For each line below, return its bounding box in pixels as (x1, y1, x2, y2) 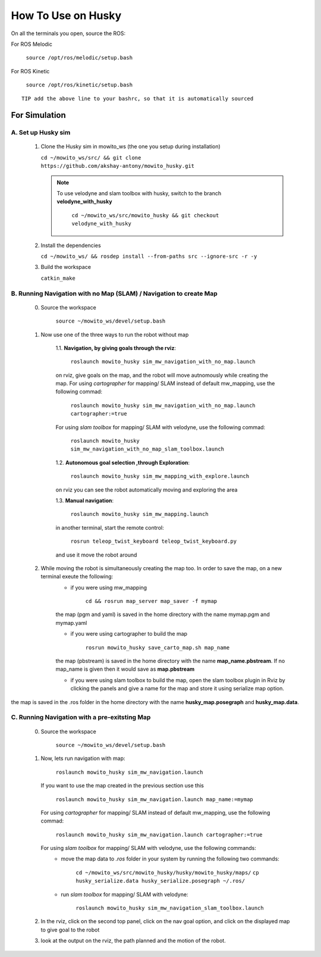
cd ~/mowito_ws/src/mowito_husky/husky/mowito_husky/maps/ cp (75, 869, 259, 876)
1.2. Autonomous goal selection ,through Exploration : (55, 459, 190, 466)
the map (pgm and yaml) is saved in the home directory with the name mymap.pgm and (55, 611, 270, 618)
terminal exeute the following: (40, 573, 114, 580)
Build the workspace (40, 264, 92, 271)
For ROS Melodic (11, 40, 53, 48)
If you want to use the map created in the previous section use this (40, 782, 204, 789)
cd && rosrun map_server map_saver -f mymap (85, 598, 218, 605)
